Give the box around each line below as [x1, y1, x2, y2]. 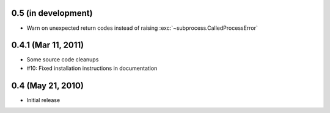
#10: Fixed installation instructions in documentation [26, 64, 158, 72]
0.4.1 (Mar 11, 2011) [11, 40, 84, 50]
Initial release [26, 96, 61, 103]
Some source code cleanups [26, 56, 99, 63]
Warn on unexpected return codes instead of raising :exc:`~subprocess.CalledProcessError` [26, 24, 258, 32]
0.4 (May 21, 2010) [11, 80, 84, 91]
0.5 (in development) [11, 8, 93, 18]
